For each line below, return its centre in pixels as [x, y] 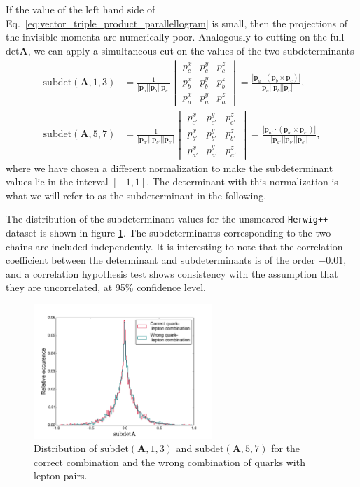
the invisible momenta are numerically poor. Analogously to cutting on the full [175, 37]
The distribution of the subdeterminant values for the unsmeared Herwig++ [167, 219]
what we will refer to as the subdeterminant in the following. [136, 195]
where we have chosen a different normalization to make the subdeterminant [169, 168]
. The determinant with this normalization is [242, 182]
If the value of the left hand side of [81, 9]
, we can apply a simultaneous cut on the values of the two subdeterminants [191, 50]
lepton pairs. [61, 475]
